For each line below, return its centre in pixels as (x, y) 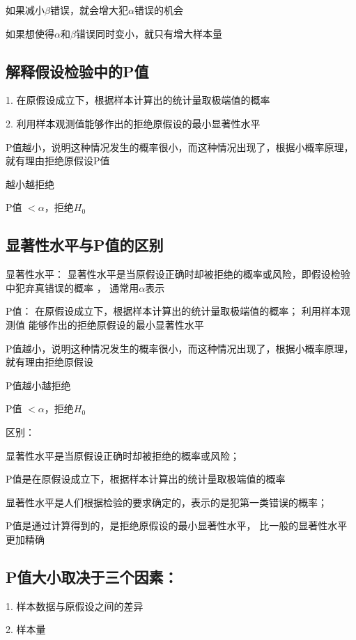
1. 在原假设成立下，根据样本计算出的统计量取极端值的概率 (138, 100)
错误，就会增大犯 (89, 10)
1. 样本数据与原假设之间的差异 (75, 606)
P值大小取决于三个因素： (92, 576)
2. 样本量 (26, 629)
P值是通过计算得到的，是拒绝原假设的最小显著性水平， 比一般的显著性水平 (177, 525)
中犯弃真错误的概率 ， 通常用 (72, 287)
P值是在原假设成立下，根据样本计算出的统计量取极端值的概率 (146, 479)
